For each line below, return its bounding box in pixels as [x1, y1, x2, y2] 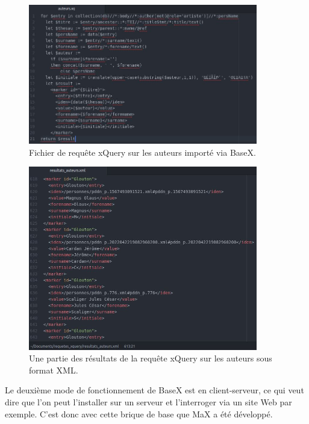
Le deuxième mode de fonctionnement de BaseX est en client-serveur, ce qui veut [5, 384, 304, 396]
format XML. [29, 363, 78, 376]
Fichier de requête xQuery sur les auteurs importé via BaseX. [29, 146, 256, 158]
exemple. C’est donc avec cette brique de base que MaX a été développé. [5, 407, 273, 420]
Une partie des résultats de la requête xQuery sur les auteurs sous [29, 352, 272, 364]
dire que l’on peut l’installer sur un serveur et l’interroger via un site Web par [5, 396, 292, 408]
